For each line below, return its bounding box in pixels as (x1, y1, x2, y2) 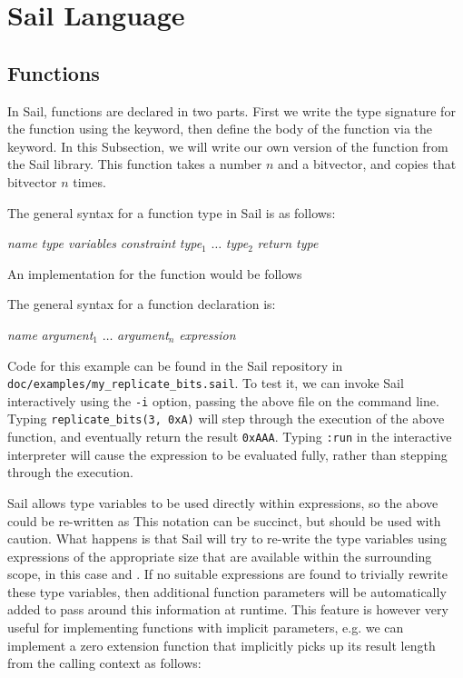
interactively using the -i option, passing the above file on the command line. (7, 391, 439, 410)
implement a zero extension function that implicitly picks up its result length (7, 635, 436, 654)
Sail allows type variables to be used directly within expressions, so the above (7, 493, 438, 512)
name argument (7, 324, 94, 344)
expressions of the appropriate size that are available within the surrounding (7, 546, 432, 565)
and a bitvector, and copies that (278, 155, 457, 174)
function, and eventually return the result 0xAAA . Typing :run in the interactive (7, 427, 452, 446)
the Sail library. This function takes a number (7, 155, 262, 174)
